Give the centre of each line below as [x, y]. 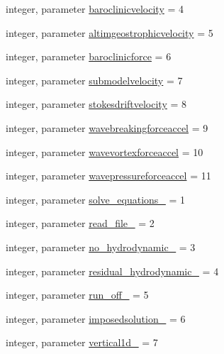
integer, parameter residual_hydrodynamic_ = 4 [112, 271]
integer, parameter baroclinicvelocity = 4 [95, 9]
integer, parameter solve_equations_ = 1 [96, 199]
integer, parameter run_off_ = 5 [77, 295]
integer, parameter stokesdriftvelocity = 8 [96, 104]
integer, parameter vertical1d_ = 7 [82, 342]
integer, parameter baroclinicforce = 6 [89, 56]
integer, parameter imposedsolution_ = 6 [96, 318]
